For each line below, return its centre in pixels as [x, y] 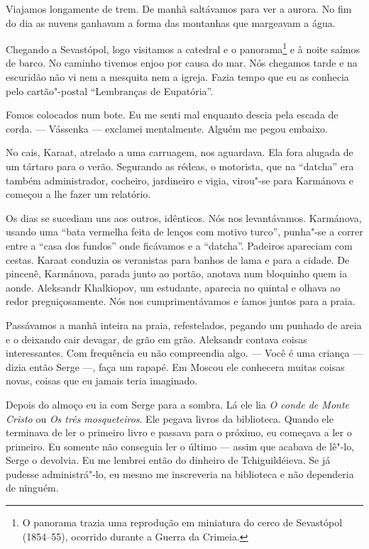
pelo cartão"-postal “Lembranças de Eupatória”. [110, 90]
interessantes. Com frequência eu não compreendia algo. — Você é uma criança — [184, 353]
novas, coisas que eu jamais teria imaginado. [102, 381]
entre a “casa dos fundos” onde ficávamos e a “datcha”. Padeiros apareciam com [179, 245]
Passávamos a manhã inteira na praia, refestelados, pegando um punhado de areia [184, 325]
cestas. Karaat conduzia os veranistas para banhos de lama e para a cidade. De [178, 259]
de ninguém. [32, 488]
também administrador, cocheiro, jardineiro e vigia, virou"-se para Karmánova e [180, 180]
